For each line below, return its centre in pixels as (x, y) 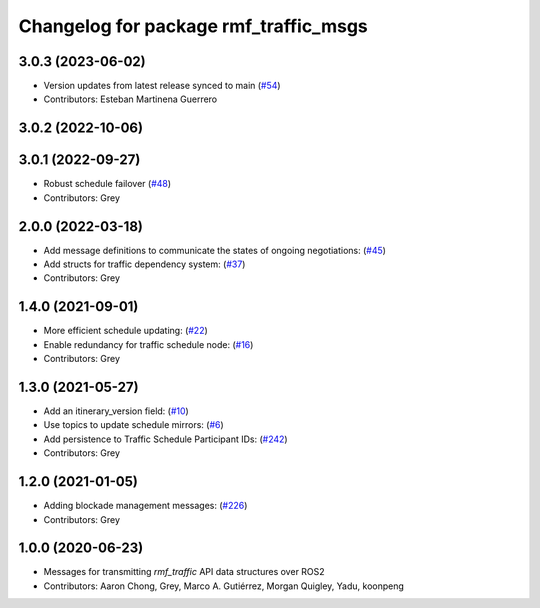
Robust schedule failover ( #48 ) (107, 184)
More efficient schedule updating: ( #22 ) (126, 331)
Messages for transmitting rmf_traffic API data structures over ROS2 (184, 572)
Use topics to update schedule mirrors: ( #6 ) (133, 425)
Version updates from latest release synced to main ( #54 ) (162, 86)
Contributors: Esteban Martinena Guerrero (130, 99)
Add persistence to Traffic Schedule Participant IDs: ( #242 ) (166, 439)
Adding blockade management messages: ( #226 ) (145, 506)
